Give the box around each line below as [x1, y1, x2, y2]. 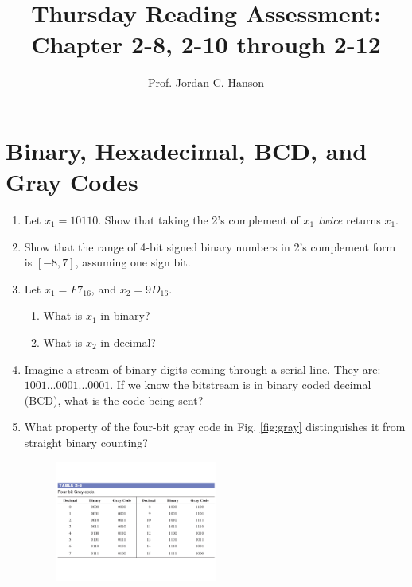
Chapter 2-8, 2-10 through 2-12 [31, 28, 381, 60]
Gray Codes [6, 165, 138, 198]
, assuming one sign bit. [75, 254, 191, 270]
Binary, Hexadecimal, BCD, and [6, 134, 367, 166]
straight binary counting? [24, 433, 148, 450]
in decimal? [100, 334, 156, 350]
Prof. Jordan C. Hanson [147, 74, 265, 91]
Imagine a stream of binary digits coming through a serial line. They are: [24, 360, 381, 377]
